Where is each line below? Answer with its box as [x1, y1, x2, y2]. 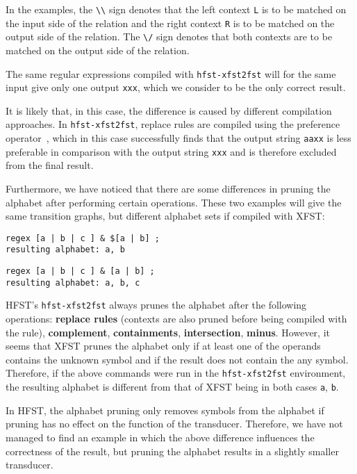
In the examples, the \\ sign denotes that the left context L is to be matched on [6, 2, 347, 16]
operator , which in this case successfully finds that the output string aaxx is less [6, 131, 351, 145]
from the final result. [6, 158, 94, 172]
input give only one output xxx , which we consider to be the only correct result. [6, 80, 346, 95]
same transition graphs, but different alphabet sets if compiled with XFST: [6, 209, 325, 223]
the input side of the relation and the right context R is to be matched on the [6, 15, 335, 30]
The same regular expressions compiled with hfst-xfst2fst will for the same [6, 66, 336, 81]
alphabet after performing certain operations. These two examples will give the [6, 195, 342, 209]
